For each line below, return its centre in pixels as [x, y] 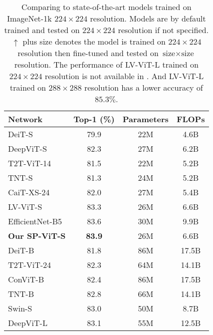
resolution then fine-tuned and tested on [88, 53]
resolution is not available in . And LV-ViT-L [124, 76]
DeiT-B [21, 250]
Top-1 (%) [94, 119]
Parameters [146, 119]
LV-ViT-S [25, 207]
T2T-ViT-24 [30, 265]
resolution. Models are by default [148, 18]
